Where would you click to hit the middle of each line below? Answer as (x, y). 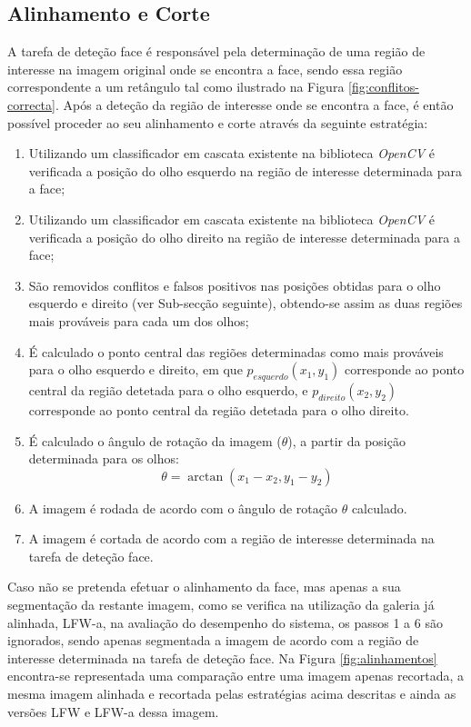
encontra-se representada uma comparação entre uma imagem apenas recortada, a (236, 676)
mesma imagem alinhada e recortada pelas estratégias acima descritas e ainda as (232, 694)
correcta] (31, 104)
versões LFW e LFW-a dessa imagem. (113, 711)
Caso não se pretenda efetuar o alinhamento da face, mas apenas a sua (204, 587)
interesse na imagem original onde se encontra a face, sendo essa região (205, 69)
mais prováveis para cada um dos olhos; (139, 320)
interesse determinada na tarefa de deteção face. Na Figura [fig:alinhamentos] (222, 657)
